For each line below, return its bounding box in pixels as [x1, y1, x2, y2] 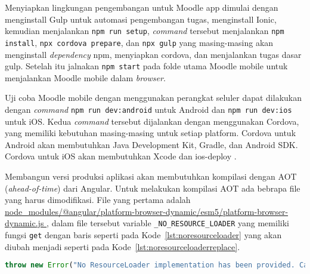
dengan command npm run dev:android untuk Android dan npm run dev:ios [5, 103, 292, 115]
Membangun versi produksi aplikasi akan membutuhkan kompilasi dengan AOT [5, 170, 297, 182]
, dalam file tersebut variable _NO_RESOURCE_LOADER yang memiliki [46, 217, 289, 229]
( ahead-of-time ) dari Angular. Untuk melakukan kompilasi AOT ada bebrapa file [5, 181, 300, 194]
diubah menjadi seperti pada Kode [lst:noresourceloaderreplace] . [5, 240, 240, 253]
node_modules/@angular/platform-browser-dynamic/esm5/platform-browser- [5, 205, 289, 217]
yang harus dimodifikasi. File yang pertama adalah [5, 193, 191, 206]
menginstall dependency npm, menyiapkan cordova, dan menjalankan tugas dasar [5, 48, 302, 60]
